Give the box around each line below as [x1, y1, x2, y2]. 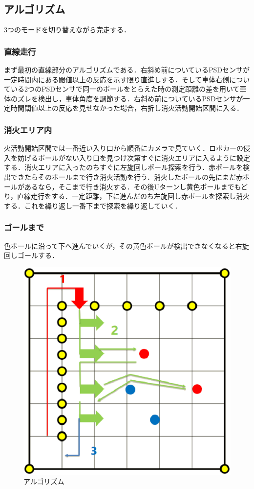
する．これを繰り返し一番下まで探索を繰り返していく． [4, 200, 182, 210]
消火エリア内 [4, 123, 52, 136]
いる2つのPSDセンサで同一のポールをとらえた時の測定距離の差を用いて [10, 84, 240, 94]
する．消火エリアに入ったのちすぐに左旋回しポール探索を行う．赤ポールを [4, 162, 243, 172]
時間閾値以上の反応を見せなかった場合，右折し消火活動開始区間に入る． [10, 103, 243, 113]
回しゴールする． [4, 250, 59, 260]
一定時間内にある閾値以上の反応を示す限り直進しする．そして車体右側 [4, 74, 230, 84]
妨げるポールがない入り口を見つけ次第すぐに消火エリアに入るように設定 [17, 152, 250, 163]
